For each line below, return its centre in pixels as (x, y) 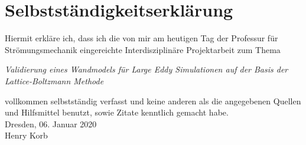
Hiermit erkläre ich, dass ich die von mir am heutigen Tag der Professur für (141, 38)
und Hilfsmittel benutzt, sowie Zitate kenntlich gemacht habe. (117, 112)
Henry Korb (26, 135)
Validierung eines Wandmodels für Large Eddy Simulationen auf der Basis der (147, 69)
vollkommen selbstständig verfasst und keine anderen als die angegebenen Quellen (153, 100)
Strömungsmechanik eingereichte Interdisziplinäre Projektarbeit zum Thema (143, 49)
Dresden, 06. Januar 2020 (51, 123)
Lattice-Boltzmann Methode (54, 80)
